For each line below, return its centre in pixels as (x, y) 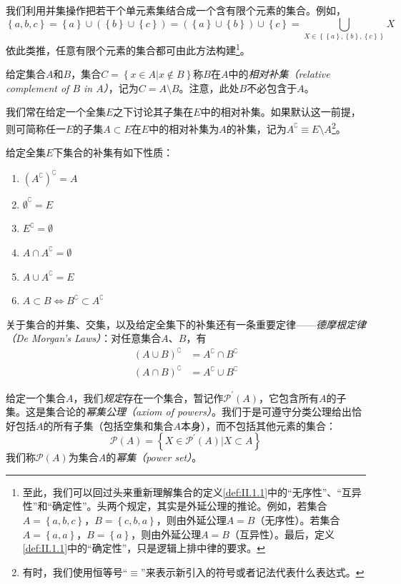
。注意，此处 (209, 87)
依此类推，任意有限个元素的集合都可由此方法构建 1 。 (128, 49)
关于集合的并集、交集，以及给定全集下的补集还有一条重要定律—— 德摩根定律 (186, 324)
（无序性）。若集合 (297, 520)
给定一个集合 (36, 397)
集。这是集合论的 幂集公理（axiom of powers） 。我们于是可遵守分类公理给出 (179, 412)
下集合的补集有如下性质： (113, 152)
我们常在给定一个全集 (56, 112)
